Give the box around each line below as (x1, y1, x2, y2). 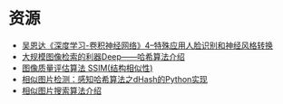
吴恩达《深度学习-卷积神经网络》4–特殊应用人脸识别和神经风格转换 (21, 40, 274, 51)
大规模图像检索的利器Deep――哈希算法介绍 (21, 51, 185, 61)
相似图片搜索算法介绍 (21, 85, 102, 96)
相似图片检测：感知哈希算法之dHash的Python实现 (21, 73, 208, 84)
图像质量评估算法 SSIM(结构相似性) (21, 62, 153, 73)
